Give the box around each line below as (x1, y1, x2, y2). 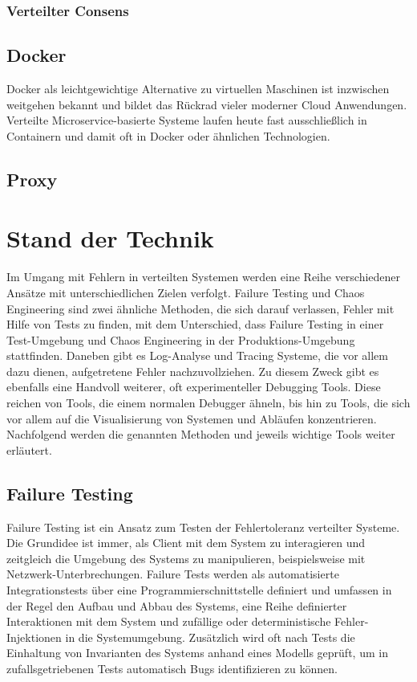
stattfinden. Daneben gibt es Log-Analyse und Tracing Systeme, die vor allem (6, 347, 388, 364)
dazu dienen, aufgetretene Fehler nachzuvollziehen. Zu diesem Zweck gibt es (6, 362, 379, 379)
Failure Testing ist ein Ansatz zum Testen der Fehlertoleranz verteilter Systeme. (6, 518, 400, 535)
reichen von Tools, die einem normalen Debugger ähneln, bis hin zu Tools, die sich (6, 394, 411, 411)
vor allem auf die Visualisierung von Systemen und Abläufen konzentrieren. (6, 410, 377, 427)
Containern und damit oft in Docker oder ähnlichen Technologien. (6, 127, 330, 144)
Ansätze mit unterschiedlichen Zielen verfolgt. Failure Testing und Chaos (6, 284, 365, 300)
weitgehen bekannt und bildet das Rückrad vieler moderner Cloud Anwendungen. (6, 96, 407, 112)
